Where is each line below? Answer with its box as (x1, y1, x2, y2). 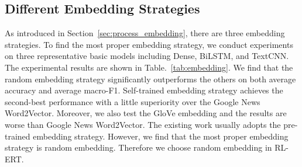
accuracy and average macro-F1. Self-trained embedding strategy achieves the (5, 84, 283, 96)
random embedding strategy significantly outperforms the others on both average (5, 72, 296, 85)
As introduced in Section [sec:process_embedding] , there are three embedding (5, 27, 285, 39)
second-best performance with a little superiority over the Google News (5, 95, 260, 107)
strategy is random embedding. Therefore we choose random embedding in (5, 141, 272, 154)
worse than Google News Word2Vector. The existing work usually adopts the (5, 118, 281, 130)
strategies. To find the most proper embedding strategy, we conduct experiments (5, 38, 293, 50)
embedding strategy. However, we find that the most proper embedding (33, 130, 289, 142)
